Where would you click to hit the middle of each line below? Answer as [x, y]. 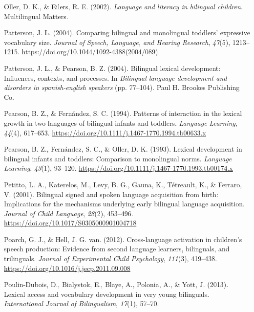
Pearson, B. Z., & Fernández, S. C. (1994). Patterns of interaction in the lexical [123, 113]
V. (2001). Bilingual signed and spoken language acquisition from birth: [111, 194]
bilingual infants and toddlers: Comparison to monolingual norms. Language [118, 158]
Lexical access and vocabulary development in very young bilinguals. [107, 294]
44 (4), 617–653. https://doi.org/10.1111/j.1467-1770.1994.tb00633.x [105, 132]
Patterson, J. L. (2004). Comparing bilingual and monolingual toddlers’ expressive [127, 33]
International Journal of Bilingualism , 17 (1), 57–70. [82, 303]
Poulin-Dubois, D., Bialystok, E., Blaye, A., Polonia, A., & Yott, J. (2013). [116, 284]
